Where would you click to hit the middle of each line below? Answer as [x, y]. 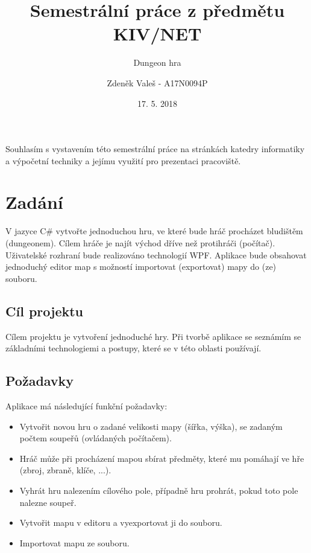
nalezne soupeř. [48, 502]
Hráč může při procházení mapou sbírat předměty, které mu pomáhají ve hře [162, 458]
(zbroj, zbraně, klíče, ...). [65, 470]
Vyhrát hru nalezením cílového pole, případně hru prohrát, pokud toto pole [159, 490]
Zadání [34, 202]
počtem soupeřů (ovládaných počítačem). [96, 438]
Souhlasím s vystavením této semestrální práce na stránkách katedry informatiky [155, 149]
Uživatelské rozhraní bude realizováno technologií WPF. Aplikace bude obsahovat [156, 254]
